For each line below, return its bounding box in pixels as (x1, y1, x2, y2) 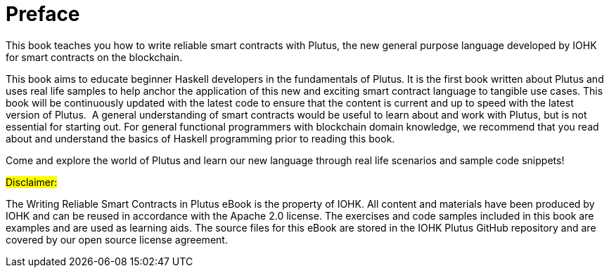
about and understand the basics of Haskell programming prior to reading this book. (6, 132, 395, 145)
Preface (6, 2, 80, 26)
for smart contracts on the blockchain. (6, 51, 183, 63)
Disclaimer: (6, 175, 58, 188)
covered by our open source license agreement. (6, 233, 228, 246)
